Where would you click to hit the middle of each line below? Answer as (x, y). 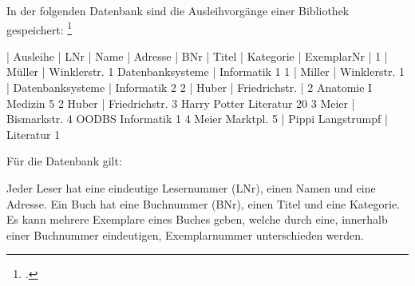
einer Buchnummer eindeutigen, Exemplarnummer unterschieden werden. (185, 234)
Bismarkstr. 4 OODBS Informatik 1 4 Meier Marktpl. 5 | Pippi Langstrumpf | (197, 119)
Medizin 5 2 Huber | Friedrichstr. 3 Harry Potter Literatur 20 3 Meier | (181, 103)
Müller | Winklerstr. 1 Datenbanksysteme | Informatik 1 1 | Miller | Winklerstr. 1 (206, 71)
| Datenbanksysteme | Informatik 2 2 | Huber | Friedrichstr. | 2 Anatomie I (190, 87)
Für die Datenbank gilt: (64, 161)
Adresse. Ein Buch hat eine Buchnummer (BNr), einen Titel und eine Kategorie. (204, 203)
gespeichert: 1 (40, 28)
